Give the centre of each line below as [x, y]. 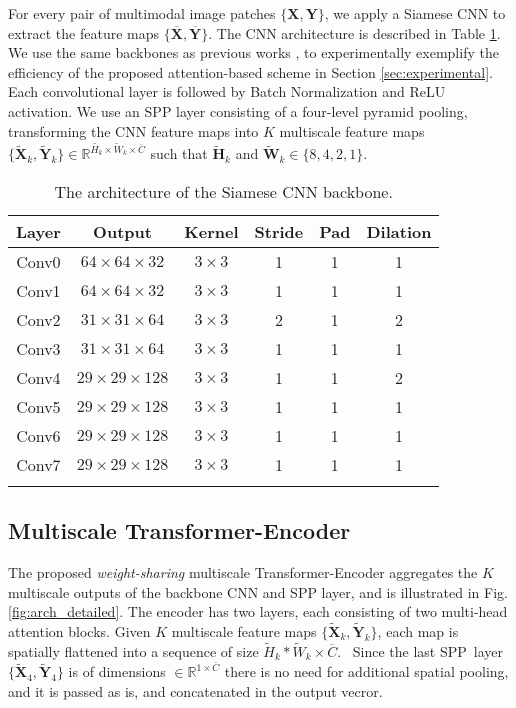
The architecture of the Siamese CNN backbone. [223, 191]
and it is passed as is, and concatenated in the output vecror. [195, 691]
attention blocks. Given [79, 631]
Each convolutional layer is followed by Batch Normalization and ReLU [227, 91]
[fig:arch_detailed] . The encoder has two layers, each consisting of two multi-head [258, 611]
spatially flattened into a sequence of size [133, 650]
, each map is [418, 631]
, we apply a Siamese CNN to [415, 13]
